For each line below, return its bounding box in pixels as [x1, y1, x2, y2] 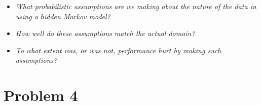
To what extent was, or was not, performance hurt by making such [15, 45, 221, 55]
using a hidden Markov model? [15, 11, 110, 21]
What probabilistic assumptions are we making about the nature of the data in [15, 1, 256, 11]
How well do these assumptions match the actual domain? [15, 28, 195, 39]
